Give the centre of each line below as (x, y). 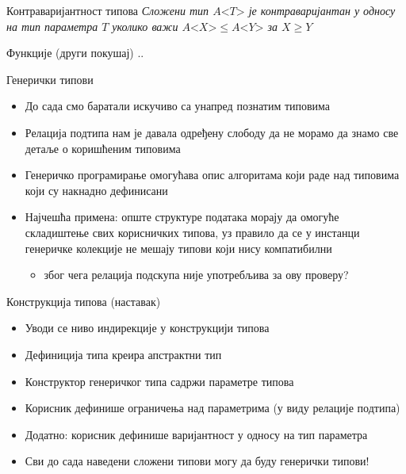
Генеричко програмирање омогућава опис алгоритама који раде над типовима (212, 175)
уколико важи (145, 26)
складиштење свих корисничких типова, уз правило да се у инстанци (192, 232)
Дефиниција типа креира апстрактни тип (123, 354)
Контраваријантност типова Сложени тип (108, 10)
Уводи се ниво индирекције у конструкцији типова (147, 328)
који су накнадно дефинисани (96, 190)
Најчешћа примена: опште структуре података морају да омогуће (182, 217)
